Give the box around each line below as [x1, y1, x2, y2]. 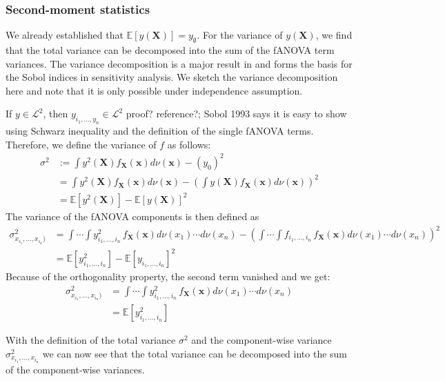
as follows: [167, 137, 211, 151]
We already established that [6, 28, 123, 42]
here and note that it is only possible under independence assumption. [6, 83, 303, 97]
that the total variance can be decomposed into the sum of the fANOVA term [6, 43, 335, 57]
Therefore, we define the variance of [6, 137, 157, 151]
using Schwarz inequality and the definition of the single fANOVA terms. [6, 124, 314, 138]
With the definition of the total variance [6, 333, 176, 347]
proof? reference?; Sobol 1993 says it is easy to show [126, 106, 347, 121]
